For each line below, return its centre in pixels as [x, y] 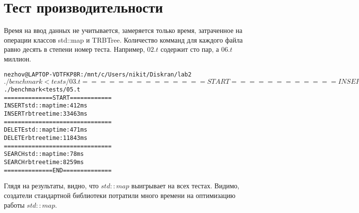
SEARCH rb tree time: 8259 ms [44, 162]
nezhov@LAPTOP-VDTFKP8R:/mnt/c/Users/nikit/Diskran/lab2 [98, 74]
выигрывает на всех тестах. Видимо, [185, 186]
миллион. [18, 58]
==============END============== [58, 170]
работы [14, 205]
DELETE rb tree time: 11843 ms [46, 138]
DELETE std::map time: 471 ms [46, 130]
